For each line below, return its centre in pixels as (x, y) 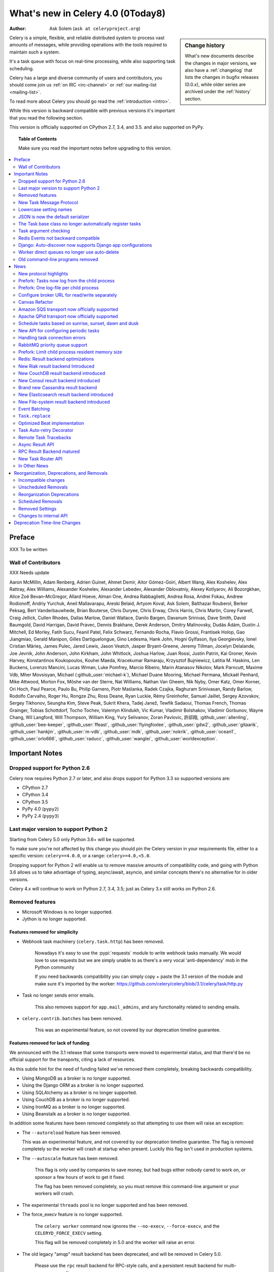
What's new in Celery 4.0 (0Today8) (88, 13)
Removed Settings (38, 508)
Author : (18, 28)
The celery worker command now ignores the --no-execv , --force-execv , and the (127, 1226)
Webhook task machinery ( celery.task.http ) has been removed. (93, 941)
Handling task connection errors (52, 338)
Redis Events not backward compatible (59, 238)
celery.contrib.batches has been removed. (72, 1018)
